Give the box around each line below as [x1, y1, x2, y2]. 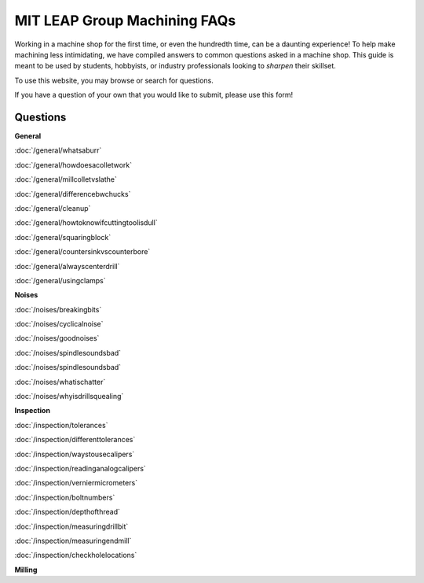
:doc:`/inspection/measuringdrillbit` [14, 522, 129, 531]
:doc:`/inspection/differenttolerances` [14, 435, 136, 445]
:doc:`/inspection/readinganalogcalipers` [14, 464, 147, 473]
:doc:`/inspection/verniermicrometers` [14, 478, 137, 488]
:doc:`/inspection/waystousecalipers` [14, 449, 135, 459]
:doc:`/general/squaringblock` [14, 232, 111, 242]
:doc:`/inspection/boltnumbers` [14, 493, 115, 502]
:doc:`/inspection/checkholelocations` [14, 551, 137, 560]
